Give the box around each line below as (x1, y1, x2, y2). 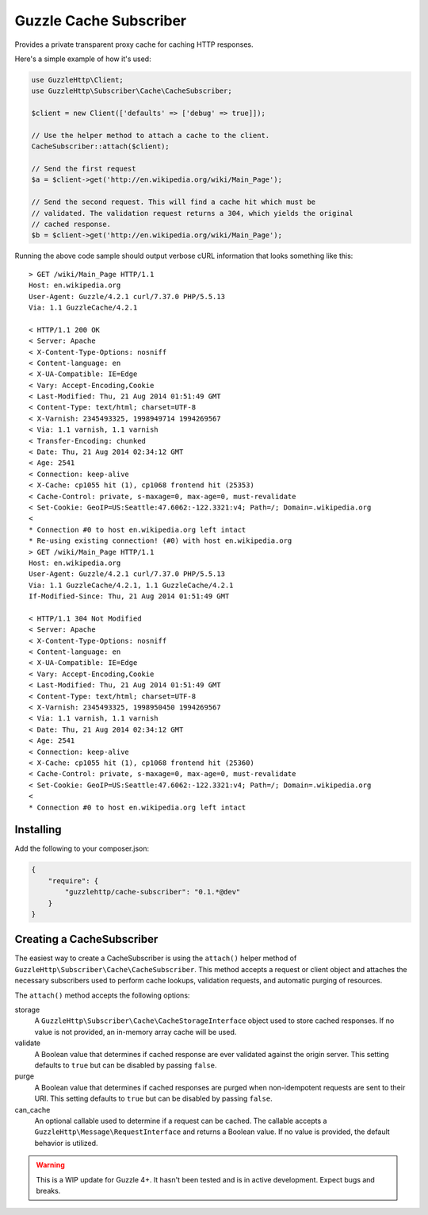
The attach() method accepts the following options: (14, 990, 190, 1000)
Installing (14, 823, 63, 836)
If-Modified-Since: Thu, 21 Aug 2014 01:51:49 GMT (29, 592, 230, 601)
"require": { (48, 876, 99, 885)
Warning (36, 1160, 65, 1170)
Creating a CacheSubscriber (14, 932, 159, 946)
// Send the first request (31, 164, 136, 174)
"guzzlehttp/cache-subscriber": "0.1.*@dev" (64, 887, 241, 897)
